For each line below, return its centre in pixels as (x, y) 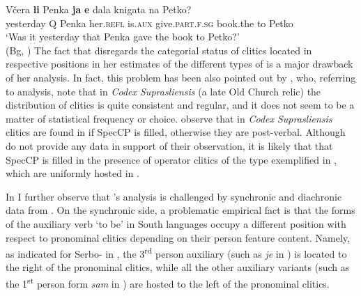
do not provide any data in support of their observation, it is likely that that (169, 145)
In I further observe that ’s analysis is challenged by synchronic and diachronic (174, 196)
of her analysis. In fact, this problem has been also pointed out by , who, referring (181, 77)
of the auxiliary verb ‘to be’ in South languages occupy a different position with (176, 223)
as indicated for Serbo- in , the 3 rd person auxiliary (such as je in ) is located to (176, 252)
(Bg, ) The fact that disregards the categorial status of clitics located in (159, 50)
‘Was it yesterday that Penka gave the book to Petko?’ (123, 37)
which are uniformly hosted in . (72, 173)
